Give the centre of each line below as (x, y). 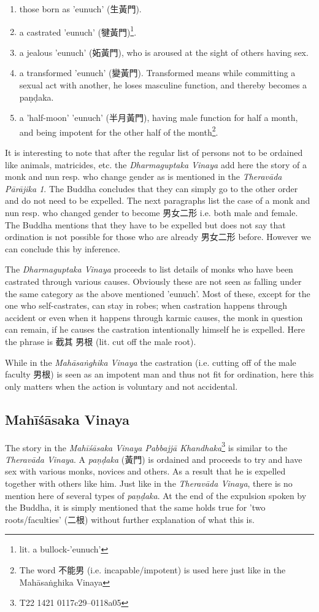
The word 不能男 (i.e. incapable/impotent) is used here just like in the (152, 569)
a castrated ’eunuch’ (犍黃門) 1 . (78, 31)
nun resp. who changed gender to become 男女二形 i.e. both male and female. (152, 213)
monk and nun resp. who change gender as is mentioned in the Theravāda (144, 176)
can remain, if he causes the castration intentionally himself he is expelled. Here (155, 329)
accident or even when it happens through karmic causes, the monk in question (154, 317)
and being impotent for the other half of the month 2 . (119, 131)
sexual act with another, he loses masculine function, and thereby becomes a (163, 85)
